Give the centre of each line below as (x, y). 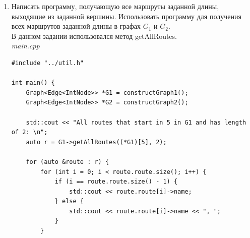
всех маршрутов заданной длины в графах (76, 26)
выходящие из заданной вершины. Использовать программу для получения (126, 16)
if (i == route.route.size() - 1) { (116, 182)
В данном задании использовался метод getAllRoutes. (94, 36)
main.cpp (25, 46)
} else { (69, 201)
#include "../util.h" (47, 63)
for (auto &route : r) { (68, 162)
